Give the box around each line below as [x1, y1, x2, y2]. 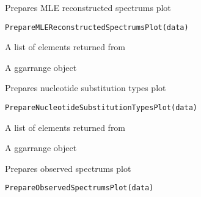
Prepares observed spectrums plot [5, 162, 131, 174]
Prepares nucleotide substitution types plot [5, 81, 166, 94]
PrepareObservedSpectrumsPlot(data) [5, 184, 154, 193]
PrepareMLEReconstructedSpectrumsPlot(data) [5, 23, 189, 32]
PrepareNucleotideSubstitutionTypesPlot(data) [5, 103, 197, 113]
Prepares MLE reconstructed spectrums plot [5, 1, 171, 13]
